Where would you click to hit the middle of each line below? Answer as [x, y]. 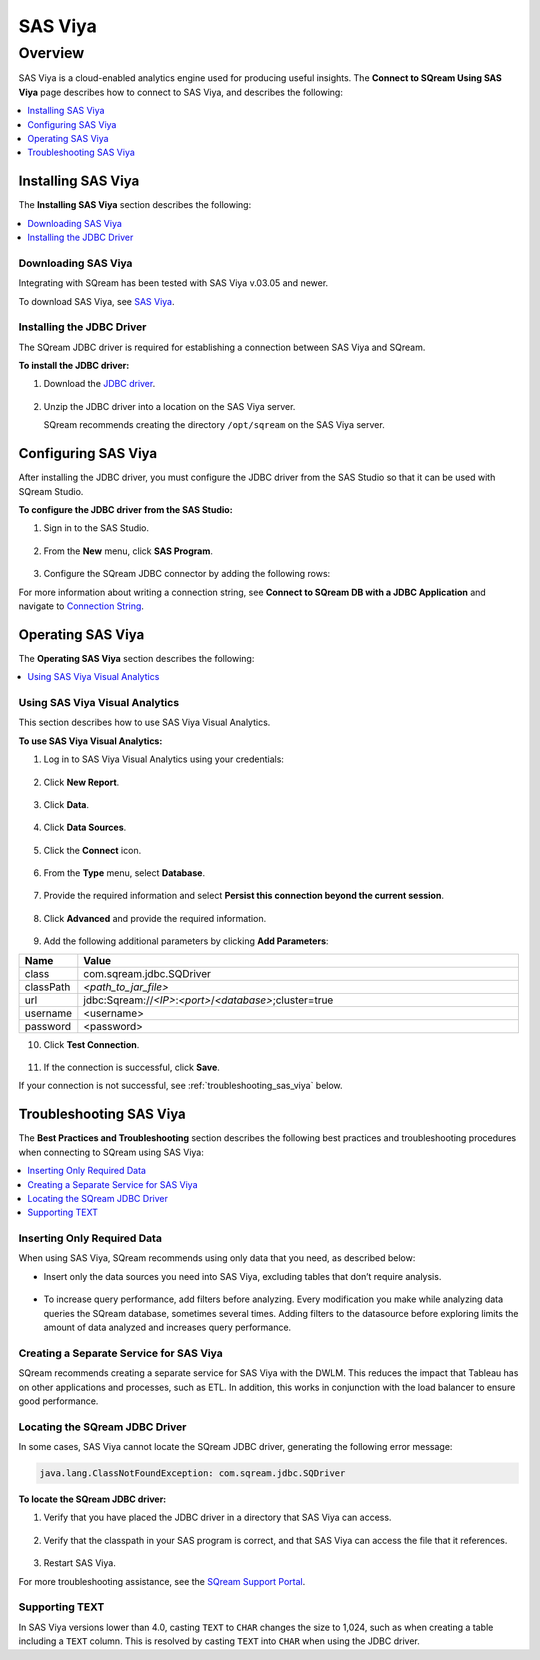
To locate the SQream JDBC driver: [92, 1499]
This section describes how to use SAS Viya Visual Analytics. [144, 722]
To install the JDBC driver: [74, 366]
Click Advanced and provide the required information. [155, 918]
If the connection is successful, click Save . [131, 1067]
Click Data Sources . [85, 827]
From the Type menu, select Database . [124, 873]
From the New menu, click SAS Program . [128, 551]
